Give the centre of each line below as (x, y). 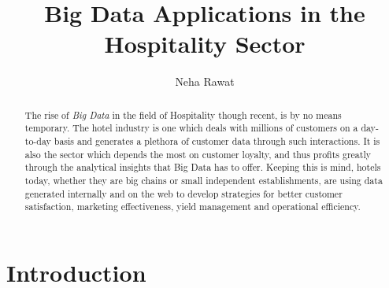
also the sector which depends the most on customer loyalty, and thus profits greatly (198, 154)
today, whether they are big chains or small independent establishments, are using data (204, 180)
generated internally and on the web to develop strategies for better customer (183, 193)
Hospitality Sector (205, 44)
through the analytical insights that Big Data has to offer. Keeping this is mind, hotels (203, 167)
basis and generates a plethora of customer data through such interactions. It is (217, 141)
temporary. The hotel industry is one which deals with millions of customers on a (191, 128)
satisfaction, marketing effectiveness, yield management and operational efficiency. (193, 207)
